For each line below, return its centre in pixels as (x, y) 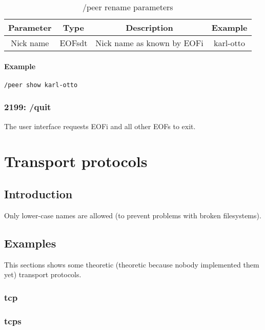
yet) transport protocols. (43, 274)
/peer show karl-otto (41, 85)
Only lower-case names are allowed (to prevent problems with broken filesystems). (133, 215)
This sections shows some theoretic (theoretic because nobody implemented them (132, 264)
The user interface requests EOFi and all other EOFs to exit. (100, 126)
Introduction (38, 194)
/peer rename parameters (128, 7)
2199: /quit (28, 107)
